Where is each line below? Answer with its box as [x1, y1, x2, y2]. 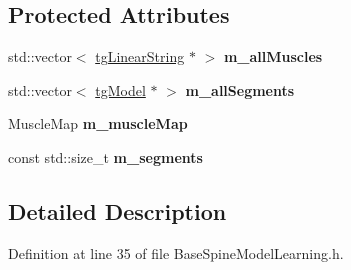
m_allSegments [185, 79, 295, 100]
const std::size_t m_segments [8, 146, 203, 167]
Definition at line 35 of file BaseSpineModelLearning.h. [8, 242, 344, 263]
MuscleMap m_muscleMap [8, 113, 188, 134]
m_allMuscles [223, 46, 323, 67]
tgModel [95, 79, 146, 100]
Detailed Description [8, 195, 227, 226]
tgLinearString [95, 46, 185, 67]
